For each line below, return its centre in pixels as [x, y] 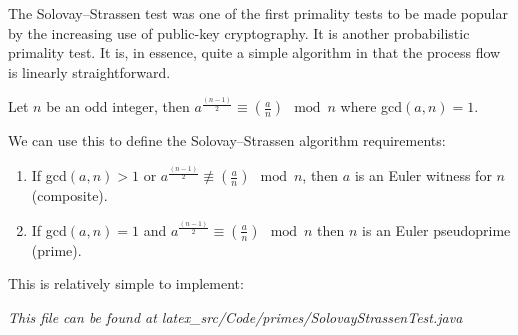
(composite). [69, 195]
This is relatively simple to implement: [126, 283]
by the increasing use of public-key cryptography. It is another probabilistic [239, 32]
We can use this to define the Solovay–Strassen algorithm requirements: [227, 140]
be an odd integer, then [118, 106]
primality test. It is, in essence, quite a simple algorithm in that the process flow [254, 52]
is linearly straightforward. [89, 71]
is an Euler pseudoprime [436, 229]
